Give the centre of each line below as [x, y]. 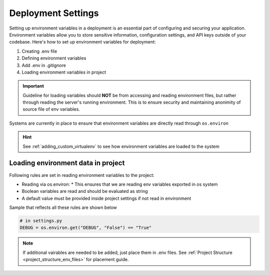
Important [33, 86]
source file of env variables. [51, 109]
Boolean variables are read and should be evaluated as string [85, 191]
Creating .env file [39, 51]
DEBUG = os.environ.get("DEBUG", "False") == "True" [86, 228]
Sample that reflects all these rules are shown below [63, 207]
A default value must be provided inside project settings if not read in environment [106, 198]
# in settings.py [41, 221]
